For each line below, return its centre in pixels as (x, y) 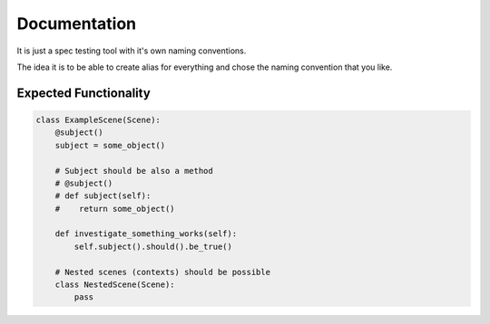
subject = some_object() (110, 145)
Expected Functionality (84, 93)
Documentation (77, 24)
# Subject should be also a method (134, 171)
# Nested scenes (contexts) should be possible (163, 272)
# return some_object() (115, 209)
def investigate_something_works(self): (146, 234)
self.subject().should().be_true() (153, 246)
